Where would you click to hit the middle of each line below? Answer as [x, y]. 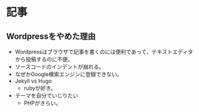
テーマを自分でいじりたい [46, 96]
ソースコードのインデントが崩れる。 [60, 67]
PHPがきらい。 [42, 103]
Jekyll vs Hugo [33, 81]
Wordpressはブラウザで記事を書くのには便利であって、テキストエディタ [104, 52]
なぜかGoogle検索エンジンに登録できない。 [69, 74]
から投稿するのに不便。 [44, 59]
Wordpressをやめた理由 [51, 36]
